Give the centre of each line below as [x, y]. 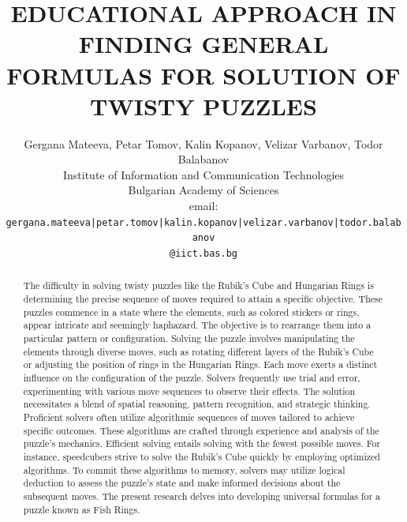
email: [203, 206]
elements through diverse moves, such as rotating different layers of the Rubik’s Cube [198, 351]
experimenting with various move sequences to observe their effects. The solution [189, 391]
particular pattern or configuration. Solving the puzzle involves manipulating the [189, 338]
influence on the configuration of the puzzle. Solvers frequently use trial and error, [192, 378]
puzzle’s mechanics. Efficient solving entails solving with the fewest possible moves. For [202, 443]
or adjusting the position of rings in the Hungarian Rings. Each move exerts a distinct [200, 364]
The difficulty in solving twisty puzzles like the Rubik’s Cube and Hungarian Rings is [198, 285]
